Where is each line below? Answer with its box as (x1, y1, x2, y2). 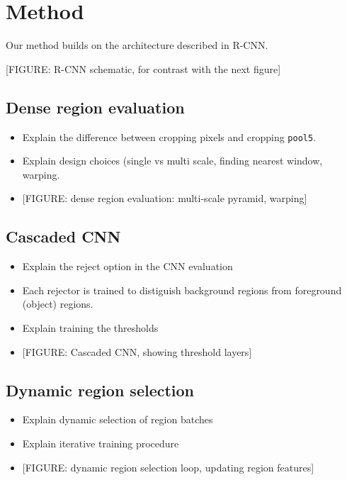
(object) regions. (22, 296, 93, 311)
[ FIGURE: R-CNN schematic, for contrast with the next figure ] (6, 61, 281, 76)
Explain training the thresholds (22, 320, 159, 335)
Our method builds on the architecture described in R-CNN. (6, 38, 268, 52)
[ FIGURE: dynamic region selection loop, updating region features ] (22, 459, 314, 474)
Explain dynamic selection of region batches (22, 412, 213, 427)
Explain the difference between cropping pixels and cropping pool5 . (22, 129, 317, 144)
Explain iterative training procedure (22, 435, 179, 450)
